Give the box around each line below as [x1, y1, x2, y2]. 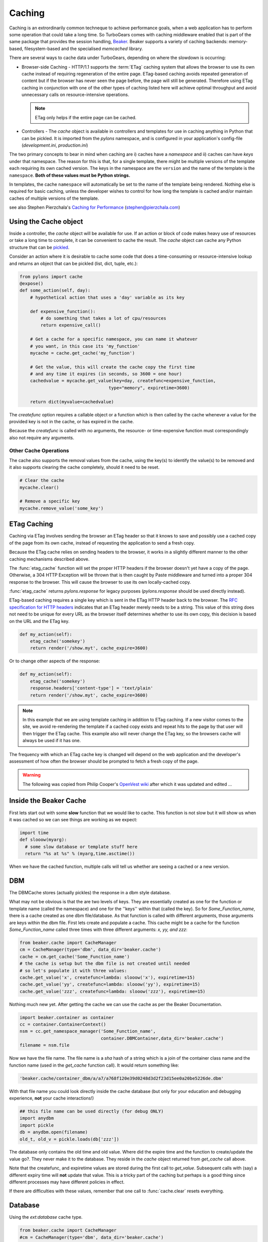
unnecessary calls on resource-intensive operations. [21, 92, 130, 98]
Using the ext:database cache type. [9, 1214, 83, 1220]
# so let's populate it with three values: [19, 968, 128, 973]
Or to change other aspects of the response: [9, 658, 100, 664]
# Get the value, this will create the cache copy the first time [30, 364, 196, 370]
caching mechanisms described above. [9, 556, 90, 562]
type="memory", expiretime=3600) [108, 385, 190, 390]
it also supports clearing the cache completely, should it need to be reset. [9, 465, 160, 470]
